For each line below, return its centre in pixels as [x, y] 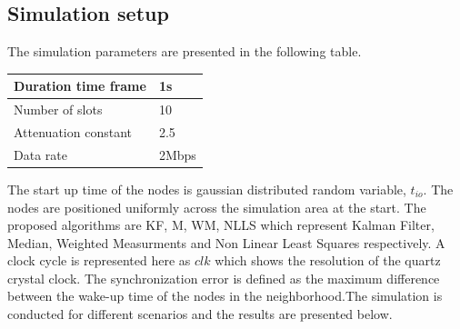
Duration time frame [80, 86]
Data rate [40, 154]
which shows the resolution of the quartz [328, 260]
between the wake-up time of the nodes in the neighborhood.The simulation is [225, 296]
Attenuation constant [73, 131]
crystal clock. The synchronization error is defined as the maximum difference [224, 278]
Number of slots [58, 110]
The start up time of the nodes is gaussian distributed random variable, [207, 189]
